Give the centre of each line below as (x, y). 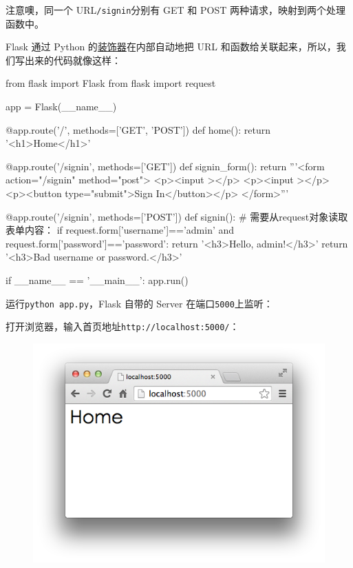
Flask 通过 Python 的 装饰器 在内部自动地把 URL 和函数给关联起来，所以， (171, 47)
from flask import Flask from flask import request (111, 83)
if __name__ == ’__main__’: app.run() (97, 280)
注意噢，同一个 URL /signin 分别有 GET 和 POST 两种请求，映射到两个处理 (175, 10)
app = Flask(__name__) (61, 106)
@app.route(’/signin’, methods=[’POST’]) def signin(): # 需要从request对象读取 (177, 216)
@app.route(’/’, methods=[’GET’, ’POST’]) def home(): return (138, 129)
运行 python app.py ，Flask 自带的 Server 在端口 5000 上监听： (139, 303)
